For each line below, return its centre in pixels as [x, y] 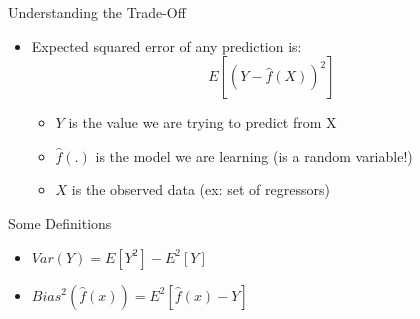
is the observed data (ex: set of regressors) [200, 189]
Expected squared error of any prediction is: [166, 45]
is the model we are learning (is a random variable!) [254, 155]
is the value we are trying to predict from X [202, 122]
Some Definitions [60, 222]
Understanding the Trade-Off [97, 12]
